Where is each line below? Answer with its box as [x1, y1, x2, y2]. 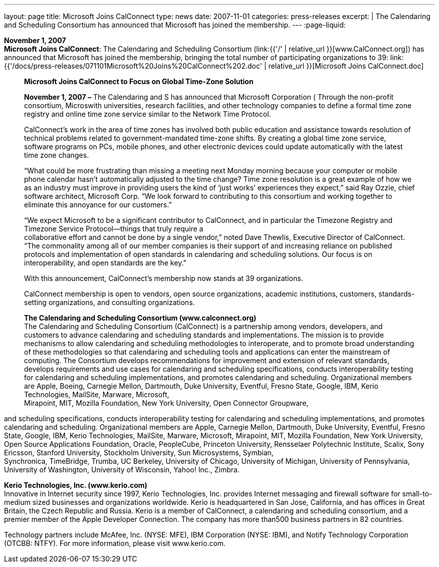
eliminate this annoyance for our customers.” [24, 200, 172, 209]
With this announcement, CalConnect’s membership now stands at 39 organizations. [24, 274, 303, 282]
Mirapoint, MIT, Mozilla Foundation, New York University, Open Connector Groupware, [24, 399, 309, 407]
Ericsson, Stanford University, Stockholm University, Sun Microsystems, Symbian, [4, 448, 274, 457]
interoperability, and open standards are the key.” [24, 258, 186, 267]
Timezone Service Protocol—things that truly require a [24, 224, 203, 233]
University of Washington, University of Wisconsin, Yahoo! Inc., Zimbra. [4, 465, 240, 474]
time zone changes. [24, 151, 89, 159]
